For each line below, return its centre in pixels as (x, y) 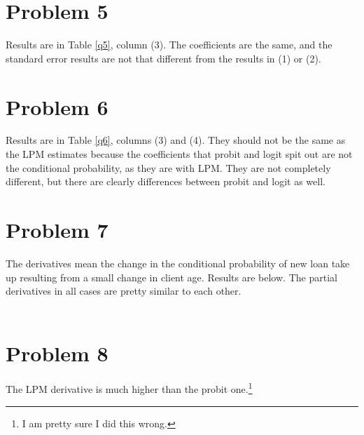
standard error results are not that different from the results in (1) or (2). (163, 58)
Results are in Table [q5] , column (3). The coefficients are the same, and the (169, 45)
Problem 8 (57, 353)
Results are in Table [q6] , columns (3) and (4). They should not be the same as (176, 140)
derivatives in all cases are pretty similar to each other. (124, 291)
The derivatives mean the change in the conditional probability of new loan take (178, 263)
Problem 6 (57, 106)
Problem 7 (57, 229)
